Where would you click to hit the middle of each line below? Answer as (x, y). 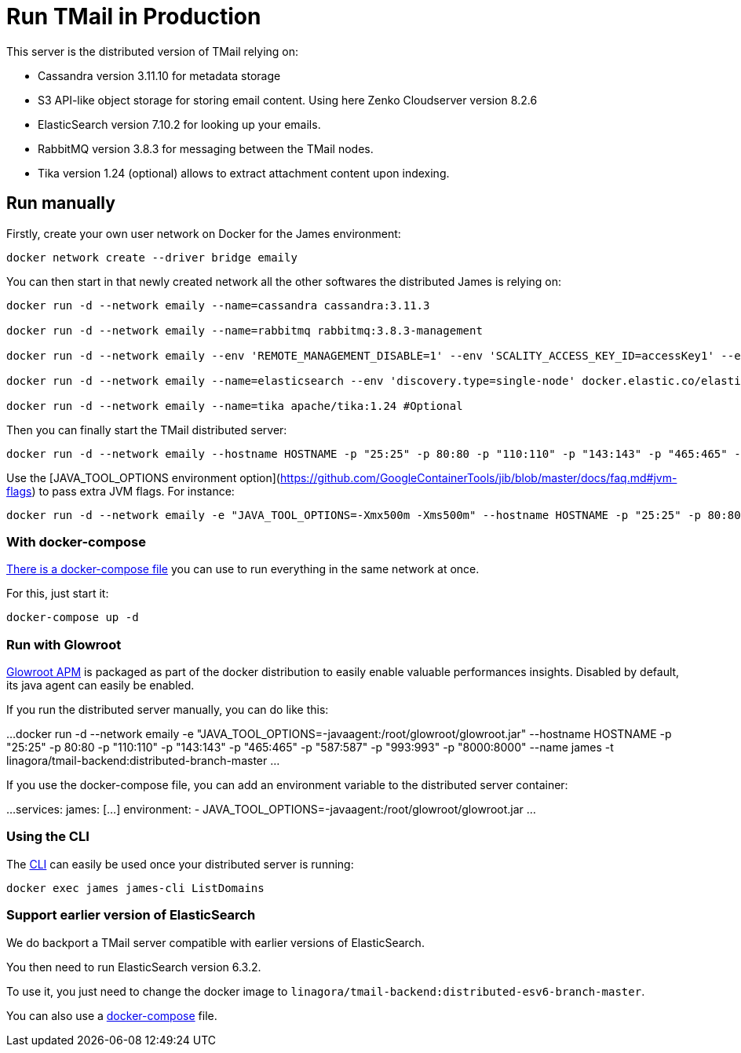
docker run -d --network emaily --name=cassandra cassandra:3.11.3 (218, 305)
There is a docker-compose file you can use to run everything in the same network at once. (243, 569)
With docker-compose (76, 541)
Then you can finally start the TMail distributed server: (147, 430)
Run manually (61, 203)
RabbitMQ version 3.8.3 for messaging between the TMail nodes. (206, 148)
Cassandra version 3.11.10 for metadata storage (159, 75)
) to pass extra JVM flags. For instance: (133, 491)
